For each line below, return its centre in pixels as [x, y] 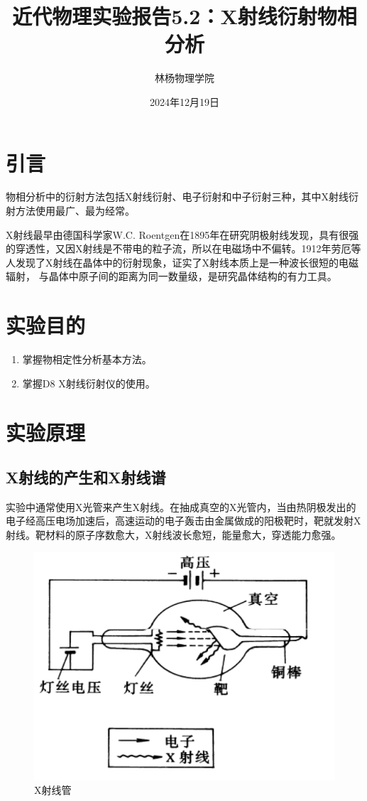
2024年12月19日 [185, 101]
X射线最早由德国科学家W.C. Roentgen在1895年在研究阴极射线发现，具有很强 [182, 234]
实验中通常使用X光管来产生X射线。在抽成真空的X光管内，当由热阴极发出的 [181, 506]
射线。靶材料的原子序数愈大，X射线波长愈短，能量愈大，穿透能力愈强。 [174, 535]
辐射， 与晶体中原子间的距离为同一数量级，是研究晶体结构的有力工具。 [171, 276]
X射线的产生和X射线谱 [86, 477]
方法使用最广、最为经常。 [75, 211]
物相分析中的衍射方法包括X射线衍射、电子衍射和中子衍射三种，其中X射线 [177, 197]
